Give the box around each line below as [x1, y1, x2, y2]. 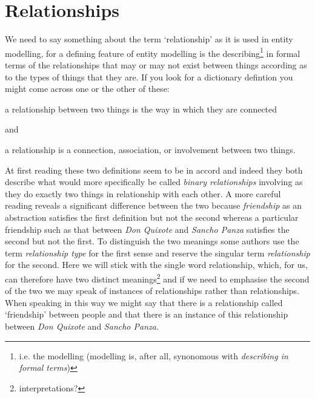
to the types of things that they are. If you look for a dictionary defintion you [5, 70, 293, 83]
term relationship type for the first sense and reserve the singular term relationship [5, 246, 310, 259]
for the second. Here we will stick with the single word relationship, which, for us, [5, 258, 308, 271]
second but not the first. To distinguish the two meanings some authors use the [5, 235, 299, 247]
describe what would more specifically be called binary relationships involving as [5, 175, 303, 188]
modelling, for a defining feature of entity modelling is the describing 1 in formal [5, 45, 300, 59]
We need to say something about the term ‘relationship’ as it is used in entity [5, 33, 293, 45]
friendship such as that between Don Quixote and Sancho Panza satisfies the [5, 223, 290, 235]
